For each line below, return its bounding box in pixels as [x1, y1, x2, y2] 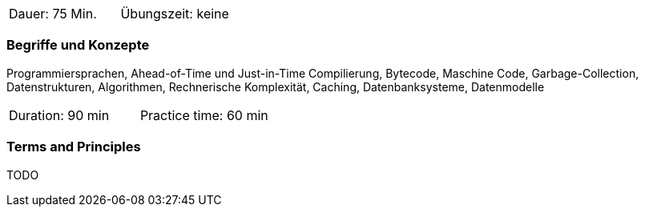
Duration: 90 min [9, 106, 110, 123]
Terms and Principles [6, 139, 141, 155]
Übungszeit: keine [120, 6, 229, 22]
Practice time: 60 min [139, 106, 268, 123]
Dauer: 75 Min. [9, 6, 97, 22]
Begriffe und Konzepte [6, 37, 150, 54]
